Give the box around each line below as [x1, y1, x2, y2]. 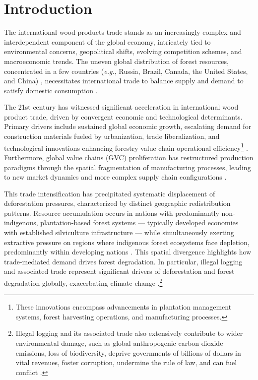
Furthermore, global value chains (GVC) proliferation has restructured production [4, 152, 254, 162]
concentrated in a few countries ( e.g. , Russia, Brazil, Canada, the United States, [4, 65, 248, 76]
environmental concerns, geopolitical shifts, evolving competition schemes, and [4, 46, 242, 57]
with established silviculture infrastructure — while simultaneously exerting [4, 227, 234, 238]
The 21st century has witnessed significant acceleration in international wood [4, 102, 239, 112]
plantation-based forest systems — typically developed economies [40, 217, 239, 228]
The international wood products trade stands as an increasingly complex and [4, 27, 241, 37]
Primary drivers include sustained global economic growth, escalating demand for [4, 121, 252, 131]
